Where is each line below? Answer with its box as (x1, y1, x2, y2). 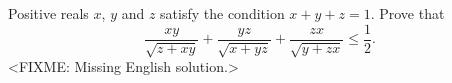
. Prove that (370, 3, 445, 23)
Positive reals (8, 3, 89, 23)
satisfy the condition (160, 3, 285, 23)
